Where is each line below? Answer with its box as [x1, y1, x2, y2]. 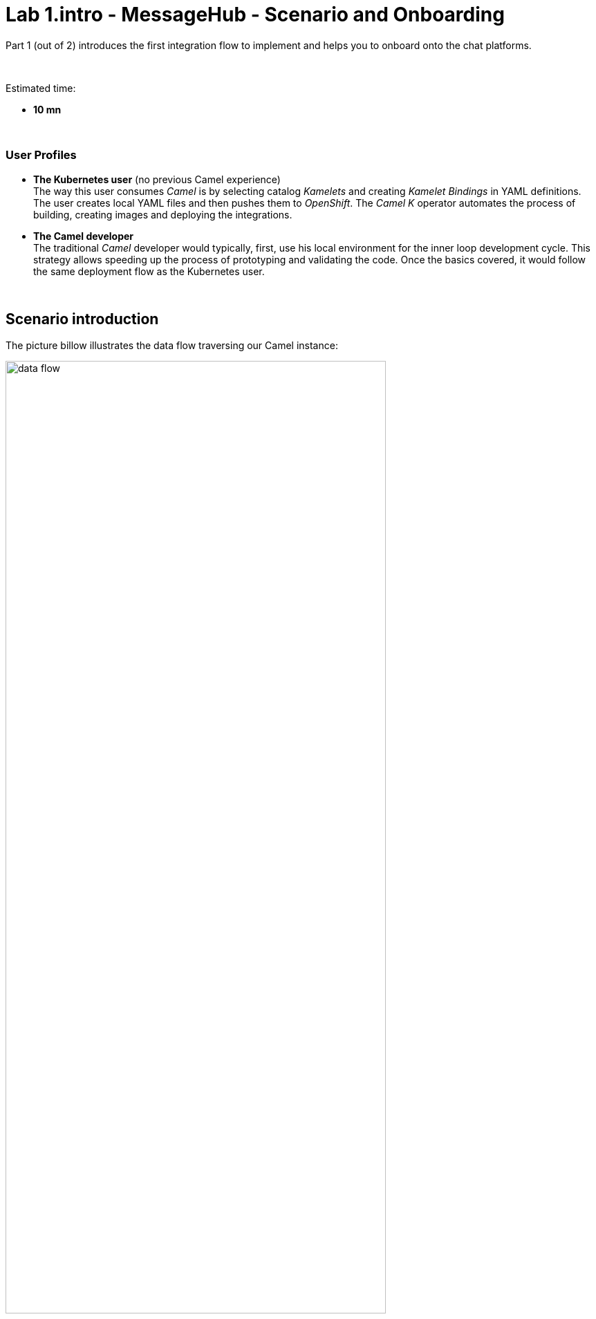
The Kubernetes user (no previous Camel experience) [33, 173, 281, 185]
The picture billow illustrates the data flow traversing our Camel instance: [6, 339, 338, 352]
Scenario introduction [6, 310, 159, 328]
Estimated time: [6, 82, 76, 94]
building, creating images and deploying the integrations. [33, 208, 292, 221]
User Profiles [6, 148, 77, 162]
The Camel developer [33, 230, 134, 242]
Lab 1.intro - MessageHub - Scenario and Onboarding [6, 3, 505, 26]
